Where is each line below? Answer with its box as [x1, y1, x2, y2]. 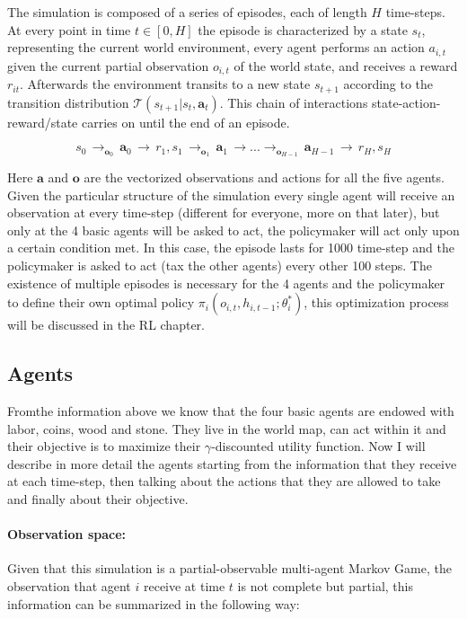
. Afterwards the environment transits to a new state [20, 75, 311, 93]
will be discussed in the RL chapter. [7, 315, 205, 334]
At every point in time [7, 20, 131, 39]
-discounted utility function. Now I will [211, 437, 426, 455]
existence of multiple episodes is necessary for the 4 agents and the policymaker [7, 273, 445, 292]
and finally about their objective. [7, 489, 189, 508]
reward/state [7, 112, 78, 131]
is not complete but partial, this [237, 576, 414, 595]
